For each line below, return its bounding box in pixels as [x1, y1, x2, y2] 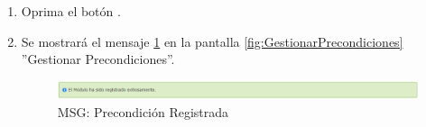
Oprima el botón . [21, 2, 121, 20]
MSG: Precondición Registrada [57, 102, 229, 121]
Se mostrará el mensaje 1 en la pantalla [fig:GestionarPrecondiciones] [21, 32, 403, 50]
